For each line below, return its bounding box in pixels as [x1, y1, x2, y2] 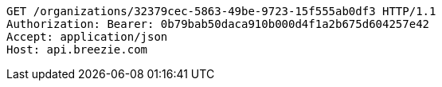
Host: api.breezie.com [6, 43, 148, 56]
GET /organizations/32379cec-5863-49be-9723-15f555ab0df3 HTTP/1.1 [6, 5, 436, 18]
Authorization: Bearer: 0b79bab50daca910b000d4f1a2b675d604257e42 [6, 18, 430, 30]
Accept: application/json [6, 30, 168, 43]
